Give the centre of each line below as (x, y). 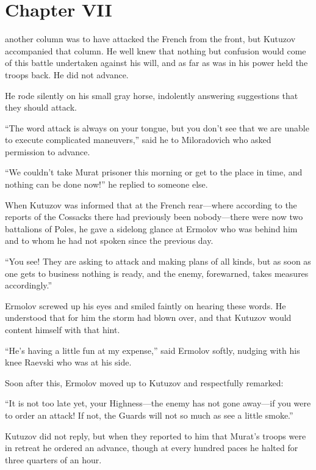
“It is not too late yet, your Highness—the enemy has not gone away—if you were (158, 403)
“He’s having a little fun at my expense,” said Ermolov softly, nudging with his (153, 350)
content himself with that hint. (63, 329)
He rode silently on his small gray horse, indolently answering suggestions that (152, 95)
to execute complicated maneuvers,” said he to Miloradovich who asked (138, 140)
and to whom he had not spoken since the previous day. (109, 241)
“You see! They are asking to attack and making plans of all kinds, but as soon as (158, 261)
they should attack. (41, 107)
